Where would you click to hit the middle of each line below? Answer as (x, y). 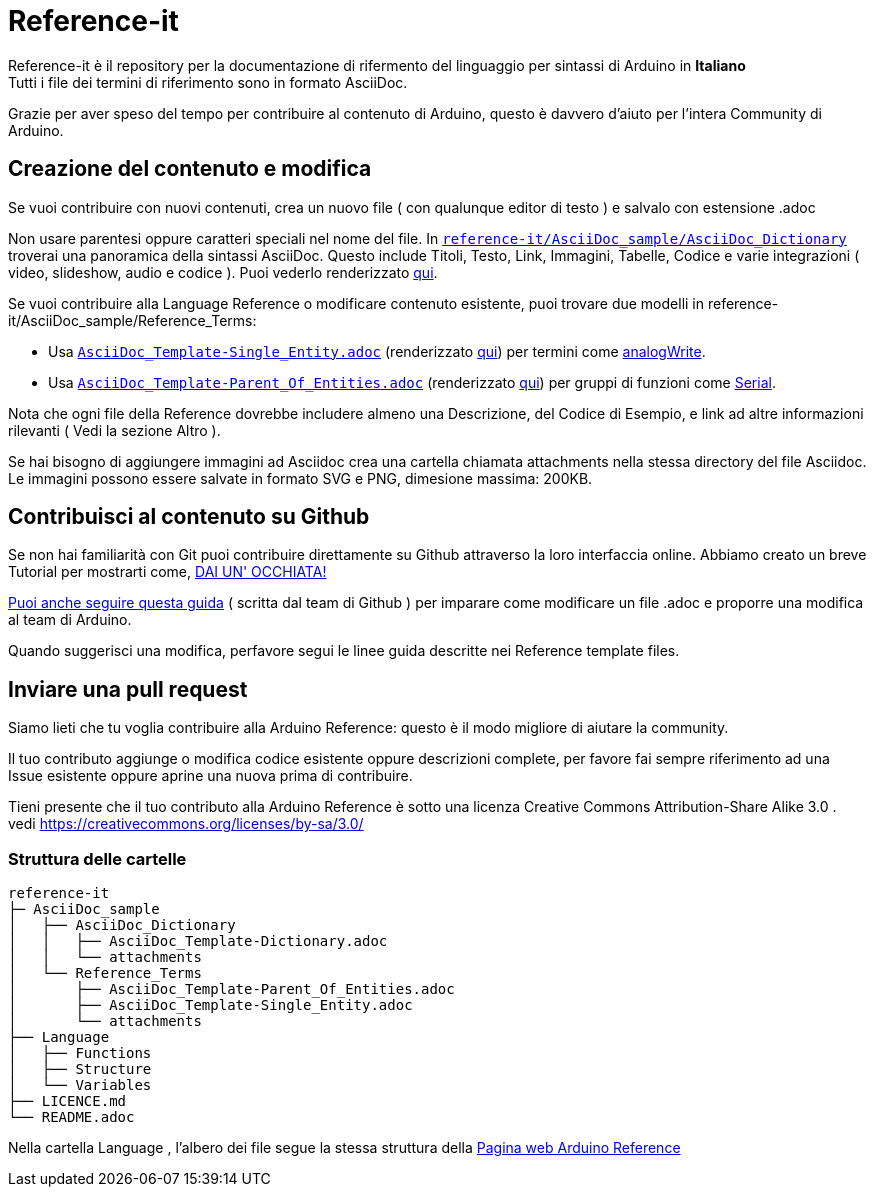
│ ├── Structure (80, 1069)
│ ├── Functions (80, 1053)
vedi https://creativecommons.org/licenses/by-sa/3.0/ (186, 824)
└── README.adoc (71, 1117)
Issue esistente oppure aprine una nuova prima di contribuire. (210, 776)
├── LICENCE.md (67, 1101)
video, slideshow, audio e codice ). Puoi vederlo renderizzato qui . (223, 272)
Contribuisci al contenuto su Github (189, 517)
